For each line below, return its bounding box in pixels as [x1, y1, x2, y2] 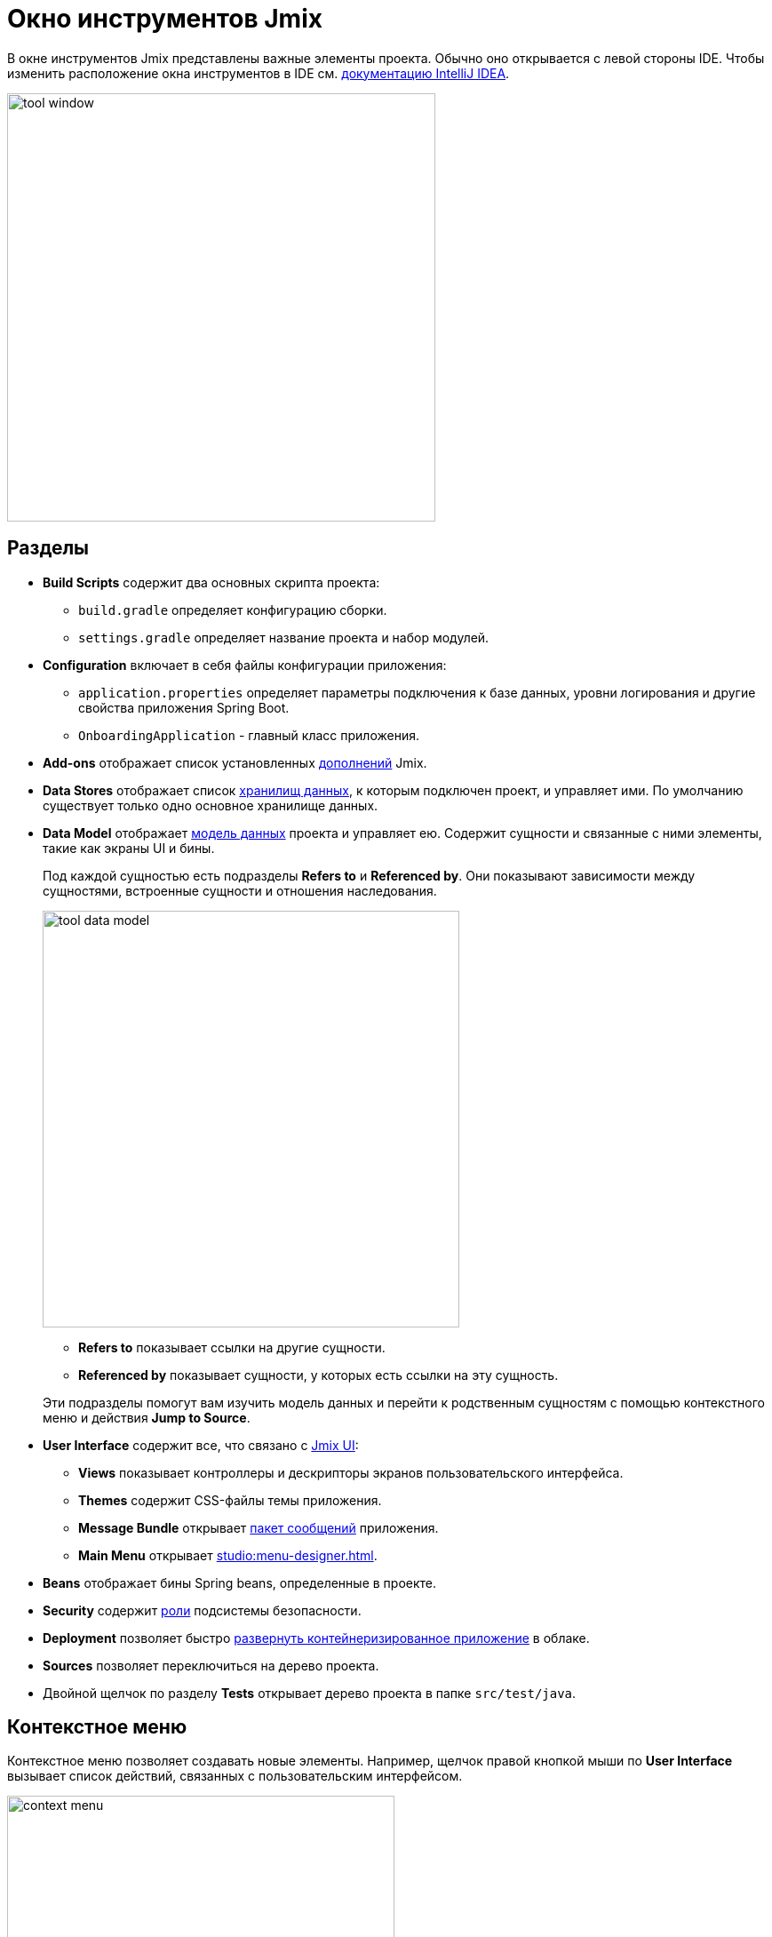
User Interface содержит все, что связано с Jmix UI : [43, 1437, 359, 1453]
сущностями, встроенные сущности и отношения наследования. [43, 882, 437, 898]
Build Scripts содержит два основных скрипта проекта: [43, 574, 380, 590]
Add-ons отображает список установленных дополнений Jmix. [43, 754, 427, 770]
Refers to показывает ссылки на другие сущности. [78, 1339, 386, 1355]
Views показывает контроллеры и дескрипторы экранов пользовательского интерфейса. [78, 1464, 624, 1480]
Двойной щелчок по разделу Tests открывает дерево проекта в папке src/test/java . [43, 1685, 577, 1701]
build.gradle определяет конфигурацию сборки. [78, 602, 387, 618]
